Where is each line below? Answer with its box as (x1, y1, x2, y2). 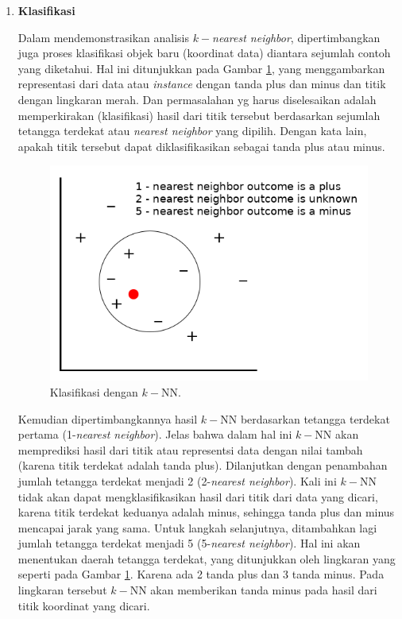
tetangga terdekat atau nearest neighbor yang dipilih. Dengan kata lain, (17, 122, 367, 139)
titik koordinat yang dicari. (17, 597, 150, 613)
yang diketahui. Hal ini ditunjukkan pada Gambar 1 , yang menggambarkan (17, 60, 385, 76)
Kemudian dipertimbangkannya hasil (17, 410, 198, 427)
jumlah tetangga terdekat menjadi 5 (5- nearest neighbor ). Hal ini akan (17, 535, 361, 551)
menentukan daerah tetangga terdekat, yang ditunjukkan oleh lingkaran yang (17, 550, 396, 567)
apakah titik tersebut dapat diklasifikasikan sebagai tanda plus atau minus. (17, 137, 385, 154)
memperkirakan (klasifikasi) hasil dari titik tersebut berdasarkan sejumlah (17, 106, 381, 123)
